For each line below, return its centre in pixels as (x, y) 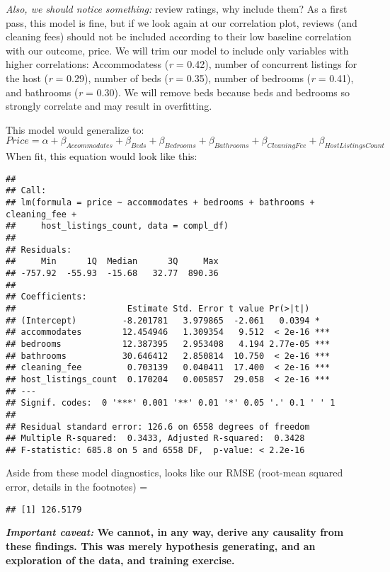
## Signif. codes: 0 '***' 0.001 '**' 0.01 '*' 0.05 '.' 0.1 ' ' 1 (171, 403)
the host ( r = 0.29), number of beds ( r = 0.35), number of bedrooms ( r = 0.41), (180, 78)
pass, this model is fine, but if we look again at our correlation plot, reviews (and (182, 22)
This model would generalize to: (75, 129)
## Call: (26, 191)
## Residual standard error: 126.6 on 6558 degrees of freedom (158, 427)
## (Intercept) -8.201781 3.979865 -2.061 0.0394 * (163, 320)
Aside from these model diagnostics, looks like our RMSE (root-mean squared (174, 473)
